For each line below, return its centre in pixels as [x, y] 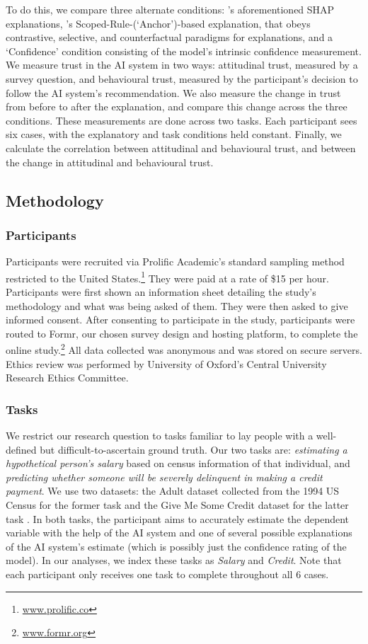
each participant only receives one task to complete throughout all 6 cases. [167, 574]
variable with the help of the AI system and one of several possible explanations [179, 533]
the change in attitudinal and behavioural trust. [110, 162]
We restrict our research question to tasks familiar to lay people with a [160, 435]
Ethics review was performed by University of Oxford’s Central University [166, 363]
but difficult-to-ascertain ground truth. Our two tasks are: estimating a [194, 449]
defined [21, 449]
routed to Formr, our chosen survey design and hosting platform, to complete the [182, 333]
